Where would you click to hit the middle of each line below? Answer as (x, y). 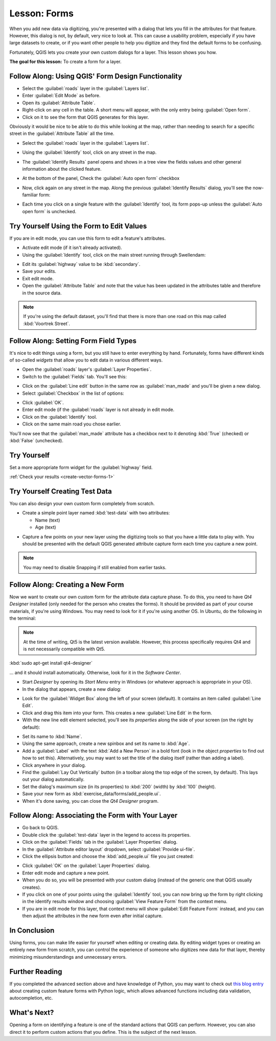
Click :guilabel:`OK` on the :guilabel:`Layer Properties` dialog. (86, 866)
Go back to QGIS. (40, 828)
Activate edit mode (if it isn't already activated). (72, 247)
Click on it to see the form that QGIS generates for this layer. (86, 117)
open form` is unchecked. (49, 211)
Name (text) (48, 520)
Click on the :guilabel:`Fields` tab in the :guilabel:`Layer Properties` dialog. (100, 842)
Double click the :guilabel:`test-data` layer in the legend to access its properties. (107, 835)
